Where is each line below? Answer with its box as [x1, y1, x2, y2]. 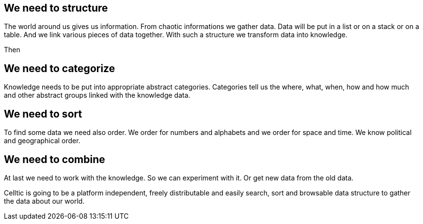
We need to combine [4, 153, 105, 165]
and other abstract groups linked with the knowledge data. [4, 91, 190, 100]
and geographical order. [4, 136, 80, 145]
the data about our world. [4, 196, 85, 205]
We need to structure [4, 2, 108, 14]
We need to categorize [4, 62, 115, 75]
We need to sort [4, 107, 82, 120]
